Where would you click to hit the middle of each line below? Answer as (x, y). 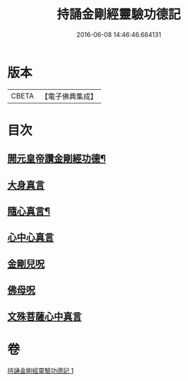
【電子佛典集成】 (69, 96)
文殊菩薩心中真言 (45, 316)
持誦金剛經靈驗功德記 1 (41, 370)
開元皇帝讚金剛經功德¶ (57, 159)
